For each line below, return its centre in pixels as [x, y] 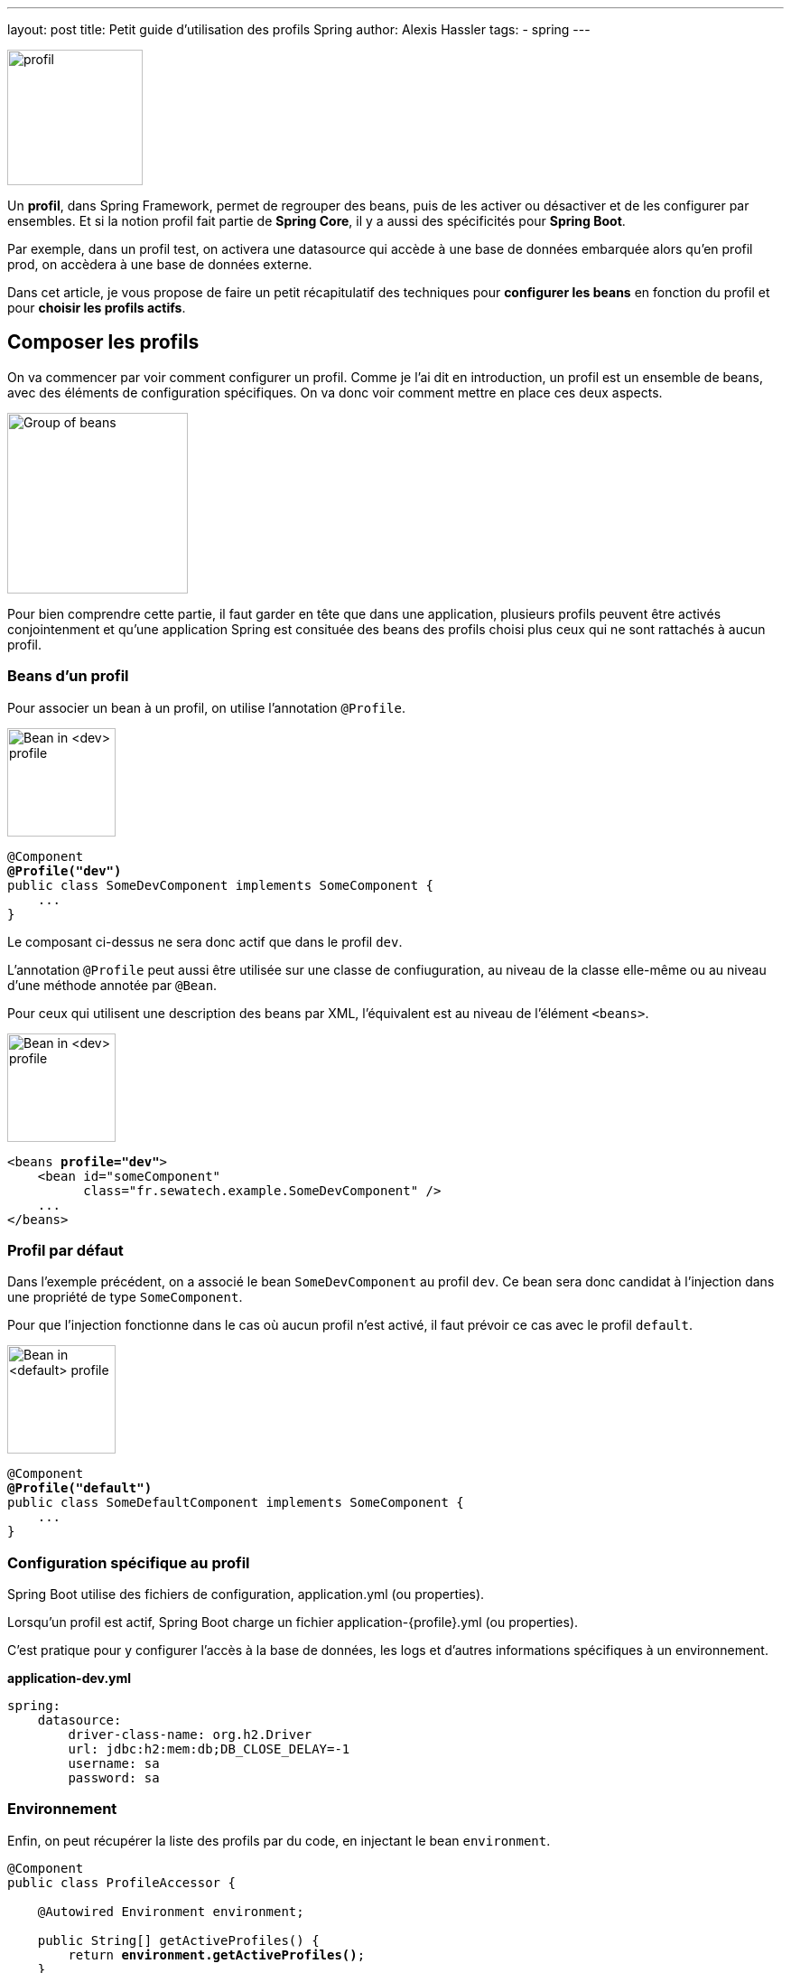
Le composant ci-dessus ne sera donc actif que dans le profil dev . [205, 941]
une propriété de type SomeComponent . [125, 1297]
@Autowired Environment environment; [171, 1911]
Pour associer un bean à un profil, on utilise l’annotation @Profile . [206, 707]
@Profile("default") [80, 1488]
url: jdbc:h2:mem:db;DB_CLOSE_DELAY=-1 [209, 1749]
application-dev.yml [70, 1678]
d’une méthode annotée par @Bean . [112, 985]
